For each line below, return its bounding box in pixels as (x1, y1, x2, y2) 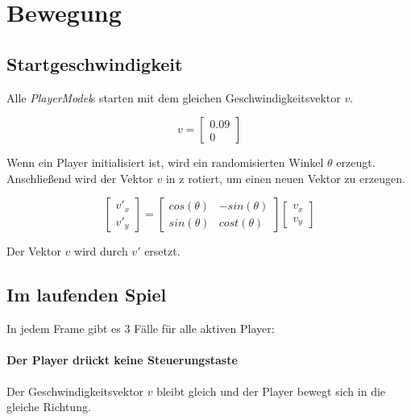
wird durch (74, 243, 128, 260)
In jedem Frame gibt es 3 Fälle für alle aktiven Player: (6, 320, 275, 337)
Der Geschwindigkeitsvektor (6, 382, 144, 399)
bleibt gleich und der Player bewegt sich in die (156, 382, 386, 399)
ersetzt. (144, 243, 181, 260)
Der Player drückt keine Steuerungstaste (6, 351, 238, 368)
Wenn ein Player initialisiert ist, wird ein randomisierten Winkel (6, 154, 324, 171)
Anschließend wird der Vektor (6, 169, 153, 186)
